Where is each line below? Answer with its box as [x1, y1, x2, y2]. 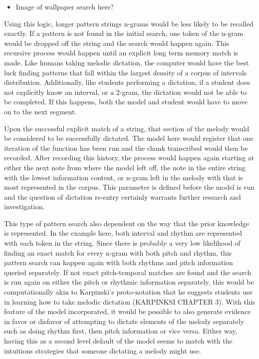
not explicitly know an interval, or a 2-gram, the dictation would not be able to [4, 86, 247, 97]
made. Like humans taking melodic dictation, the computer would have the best [4, 57, 249, 67]
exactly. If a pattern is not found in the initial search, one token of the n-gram [4, 28, 244, 38]
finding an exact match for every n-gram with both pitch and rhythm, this [4, 247, 232, 258]
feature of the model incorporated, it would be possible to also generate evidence [4, 306, 251, 317]
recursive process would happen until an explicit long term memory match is [4, 47, 239, 58]
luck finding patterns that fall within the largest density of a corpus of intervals [4, 67, 247, 77]
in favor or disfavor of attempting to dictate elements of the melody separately [4, 316, 245, 326]
